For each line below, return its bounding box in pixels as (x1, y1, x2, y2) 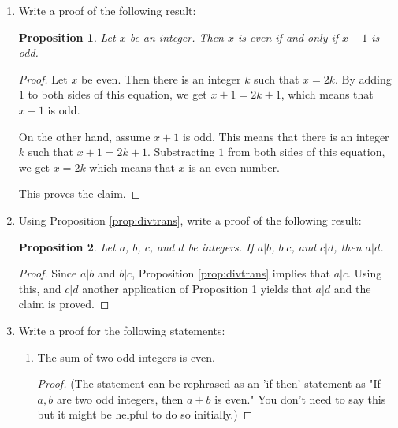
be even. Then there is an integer (81, 70, 241, 87)
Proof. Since (18, 265, 77, 281)
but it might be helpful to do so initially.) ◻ (37, 406, 253, 422)
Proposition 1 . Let (18, 28, 116, 45)
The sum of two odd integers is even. (37, 348, 215, 365)
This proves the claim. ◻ (18, 185, 141, 202)
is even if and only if (238, 28, 339, 45)
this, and (18, 280, 61, 296)
